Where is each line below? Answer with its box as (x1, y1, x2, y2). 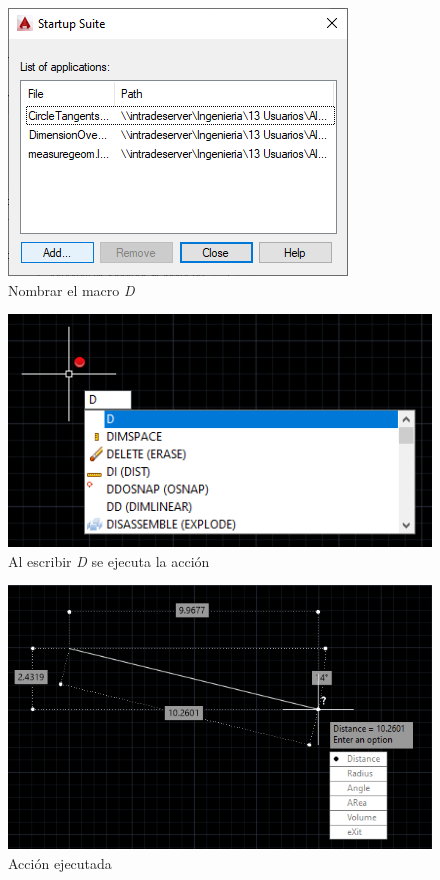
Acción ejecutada (8, 852, 112, 873)
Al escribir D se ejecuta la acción (8, 550, 210, 571)
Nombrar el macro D (8, 279, 135, 300)
